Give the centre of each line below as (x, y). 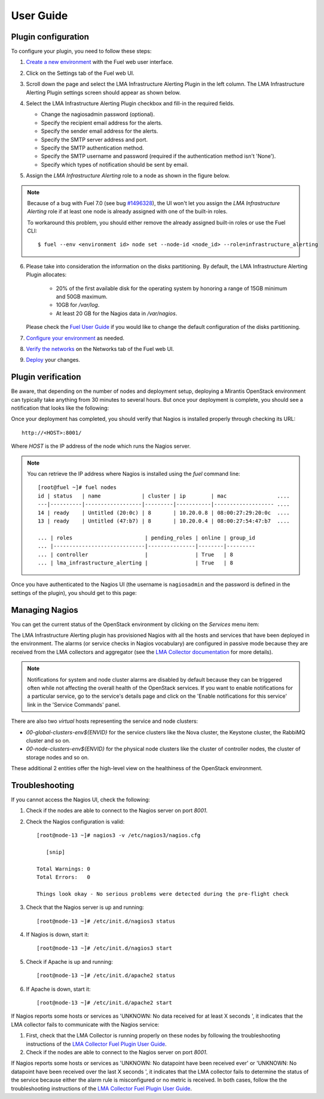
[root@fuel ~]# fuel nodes (77, 488)
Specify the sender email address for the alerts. (100, 131)
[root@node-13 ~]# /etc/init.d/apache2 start (105, 1003)
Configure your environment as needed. (75, 338)
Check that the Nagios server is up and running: (85, 907)
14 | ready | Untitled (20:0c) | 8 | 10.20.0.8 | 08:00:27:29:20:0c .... (164, 512)
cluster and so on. (48, 740)
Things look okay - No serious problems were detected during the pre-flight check (163, 894)
